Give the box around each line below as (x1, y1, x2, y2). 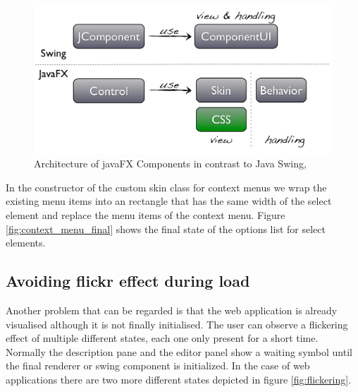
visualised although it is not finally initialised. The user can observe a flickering (6, 316, 348, 331)
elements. (6, 235, 46, 250)
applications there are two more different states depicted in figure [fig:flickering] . (6, 372, 352, 386)
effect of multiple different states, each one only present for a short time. (6, 331, 319, 345)
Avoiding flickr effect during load (6, 270, 250, 292)
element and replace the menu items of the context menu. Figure (6, 208, 285, 222)
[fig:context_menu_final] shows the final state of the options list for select (6, 221, 326, 236)
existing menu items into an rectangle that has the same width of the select (6, 194, 332, 208)
